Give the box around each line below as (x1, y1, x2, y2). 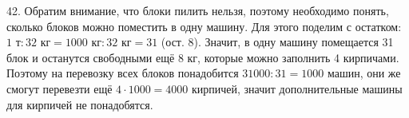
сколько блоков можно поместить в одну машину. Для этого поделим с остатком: (6, 18, 402, 34)
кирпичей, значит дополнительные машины (191, 80, 403, 96)
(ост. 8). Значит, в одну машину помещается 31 (161, 33, 394, 50)
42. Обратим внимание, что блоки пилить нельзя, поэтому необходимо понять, (6, 2, 389, 18)
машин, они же (327, 65, 401, 81)
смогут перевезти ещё (6, 80, 113, 96)
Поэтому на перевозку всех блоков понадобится (6, 65, 239, 81)
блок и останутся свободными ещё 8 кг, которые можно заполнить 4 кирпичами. (6, 49, 399, 65)
